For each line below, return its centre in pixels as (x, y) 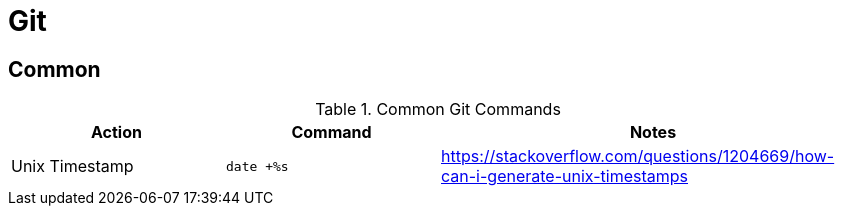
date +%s (257, 166)
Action (116, 132)
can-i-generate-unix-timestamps (564, 176)
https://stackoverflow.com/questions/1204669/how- (638, 156)
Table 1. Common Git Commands (438, 109)
